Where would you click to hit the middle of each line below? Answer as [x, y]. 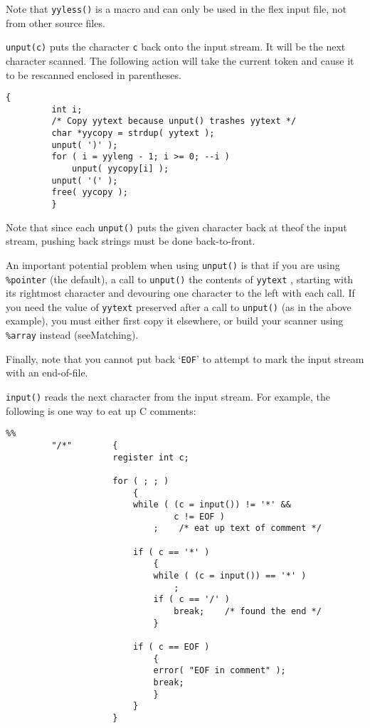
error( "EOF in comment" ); [220, 671]
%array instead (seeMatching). [72, 335]
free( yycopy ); [90, 192]
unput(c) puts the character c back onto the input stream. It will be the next [176, 47]
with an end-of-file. [47, 373]
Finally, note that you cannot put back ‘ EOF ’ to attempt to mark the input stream [185, 358]
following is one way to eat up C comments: [101, 410]
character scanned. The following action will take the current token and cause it [180, 60]
